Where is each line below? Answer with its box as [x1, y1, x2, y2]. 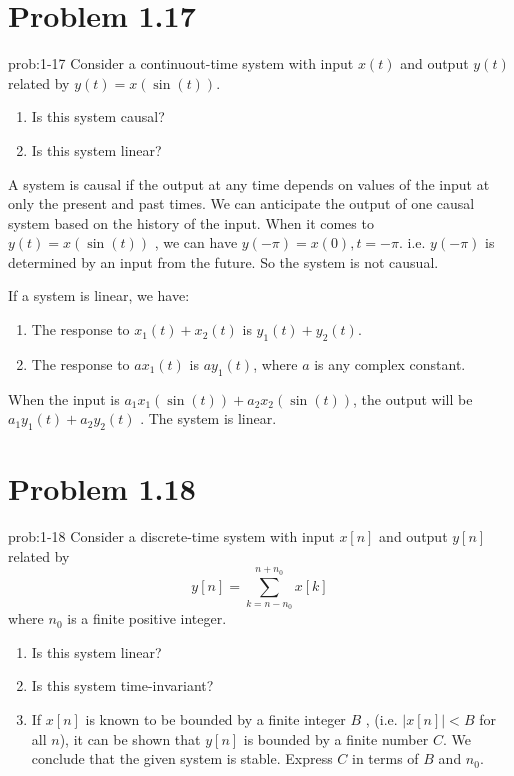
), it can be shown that [59, 728, 201, 749]
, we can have [154, 232, 238, 253]
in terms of [352, 748, 419, 769]
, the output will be [353, 388, 473, 409]
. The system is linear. [140, 408, 277, 429]
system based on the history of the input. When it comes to [8, 212, 374, 233]
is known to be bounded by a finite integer [85, 709, 346, 730]
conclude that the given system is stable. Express [31, 748, 333, 769]
